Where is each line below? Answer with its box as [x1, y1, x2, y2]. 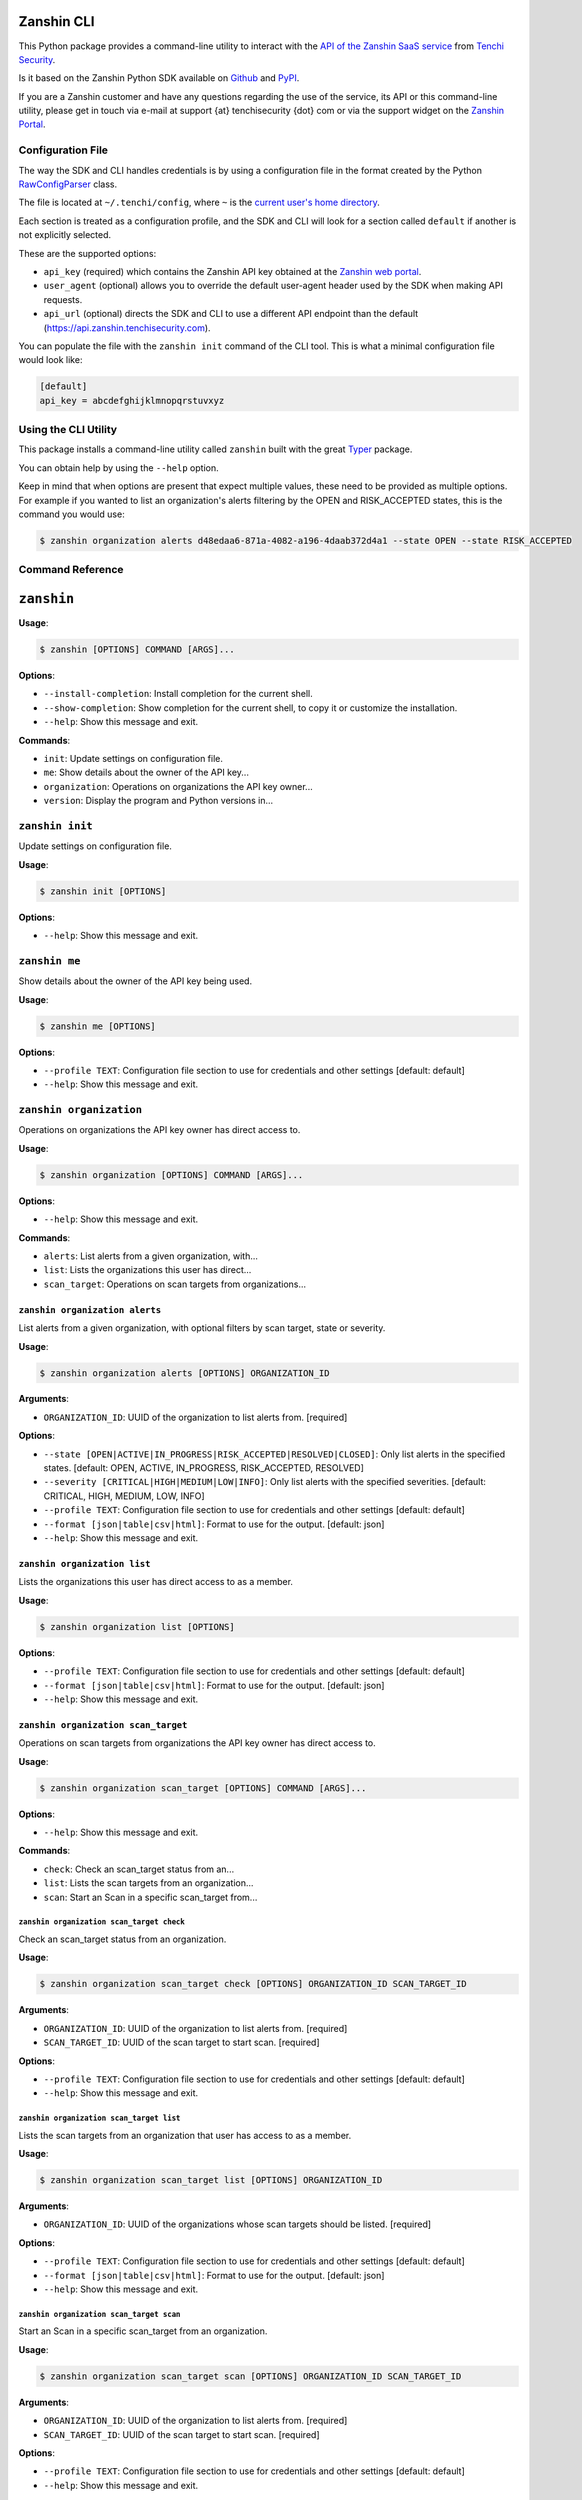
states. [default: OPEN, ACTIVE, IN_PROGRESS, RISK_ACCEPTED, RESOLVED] [43, 1462, 365, 1474]
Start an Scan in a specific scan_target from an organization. [18, 2325, 268, 2337]
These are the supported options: [18, 247, 157, 259]
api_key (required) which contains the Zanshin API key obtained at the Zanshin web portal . [43, 265, 422, 277]
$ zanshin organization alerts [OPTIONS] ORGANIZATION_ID [39, 1367, 330, 1379]
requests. [43, 293, 83, 305]
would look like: [18, 354, 83, 366]
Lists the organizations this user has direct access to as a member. [18, 1576, 294, 1588]
